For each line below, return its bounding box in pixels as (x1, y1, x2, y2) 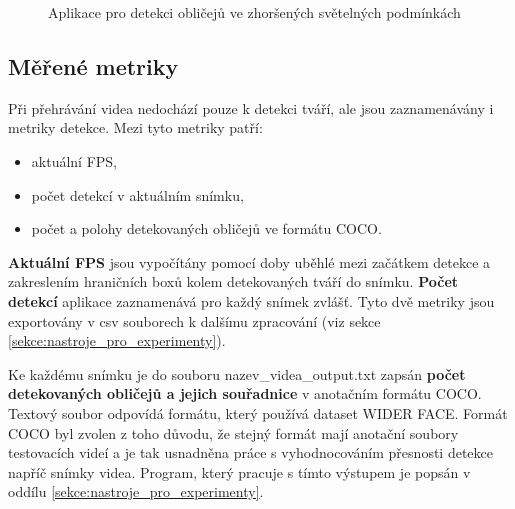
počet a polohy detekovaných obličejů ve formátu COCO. (31, 218, 382, 239)
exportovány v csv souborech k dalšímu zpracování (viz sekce (8, 310, 381, 331)
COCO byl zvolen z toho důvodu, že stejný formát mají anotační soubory (8, 422, 459, 443)
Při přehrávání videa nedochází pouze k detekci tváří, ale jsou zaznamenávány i (8, 97, 494, 118)
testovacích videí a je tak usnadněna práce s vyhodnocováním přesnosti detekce (8, 442, 493, 463)
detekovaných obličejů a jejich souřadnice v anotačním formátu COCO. (8, 383, 482, 404)
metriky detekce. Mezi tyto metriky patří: (8, 117, 263, 138)
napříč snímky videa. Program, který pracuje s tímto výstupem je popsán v (8, 461, 471, 482)
